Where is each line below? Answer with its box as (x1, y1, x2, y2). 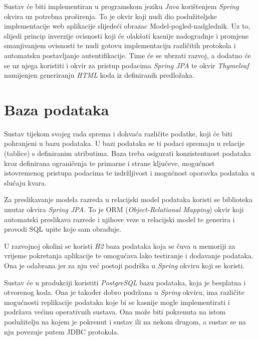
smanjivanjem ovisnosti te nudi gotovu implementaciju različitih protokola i (4, 40, 236, 51)
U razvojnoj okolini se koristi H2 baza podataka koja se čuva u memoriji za (4, 240, 235, 251)
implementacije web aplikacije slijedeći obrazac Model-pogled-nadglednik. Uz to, (4, 21, 250, 31)
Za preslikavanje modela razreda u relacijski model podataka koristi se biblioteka (4, 194, 252, 205)
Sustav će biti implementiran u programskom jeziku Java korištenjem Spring (4, 1, 239, 11)
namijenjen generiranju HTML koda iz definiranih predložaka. (4, 70, 194, 80)
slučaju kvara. (4, 177, 47, 188)
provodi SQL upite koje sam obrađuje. (4, 224, 122, 234)
